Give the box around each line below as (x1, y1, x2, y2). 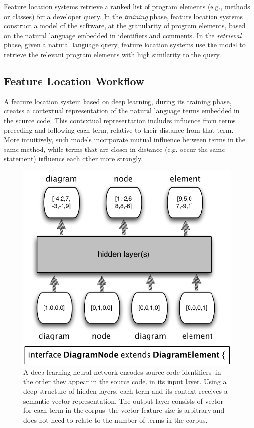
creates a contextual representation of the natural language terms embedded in (4, 106, 240, 116)
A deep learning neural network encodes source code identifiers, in (23, 366, 221, 377)
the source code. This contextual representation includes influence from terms (4, 115, 236, 125)
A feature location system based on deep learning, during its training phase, (4, 96, 232, 106)
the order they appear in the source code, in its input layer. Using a (23, 376, 227, 386)
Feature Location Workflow (4, 73, 145, 88)
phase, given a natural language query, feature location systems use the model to (4, 40, 246, 50)
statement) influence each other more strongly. (4, 153, 143, 164)
